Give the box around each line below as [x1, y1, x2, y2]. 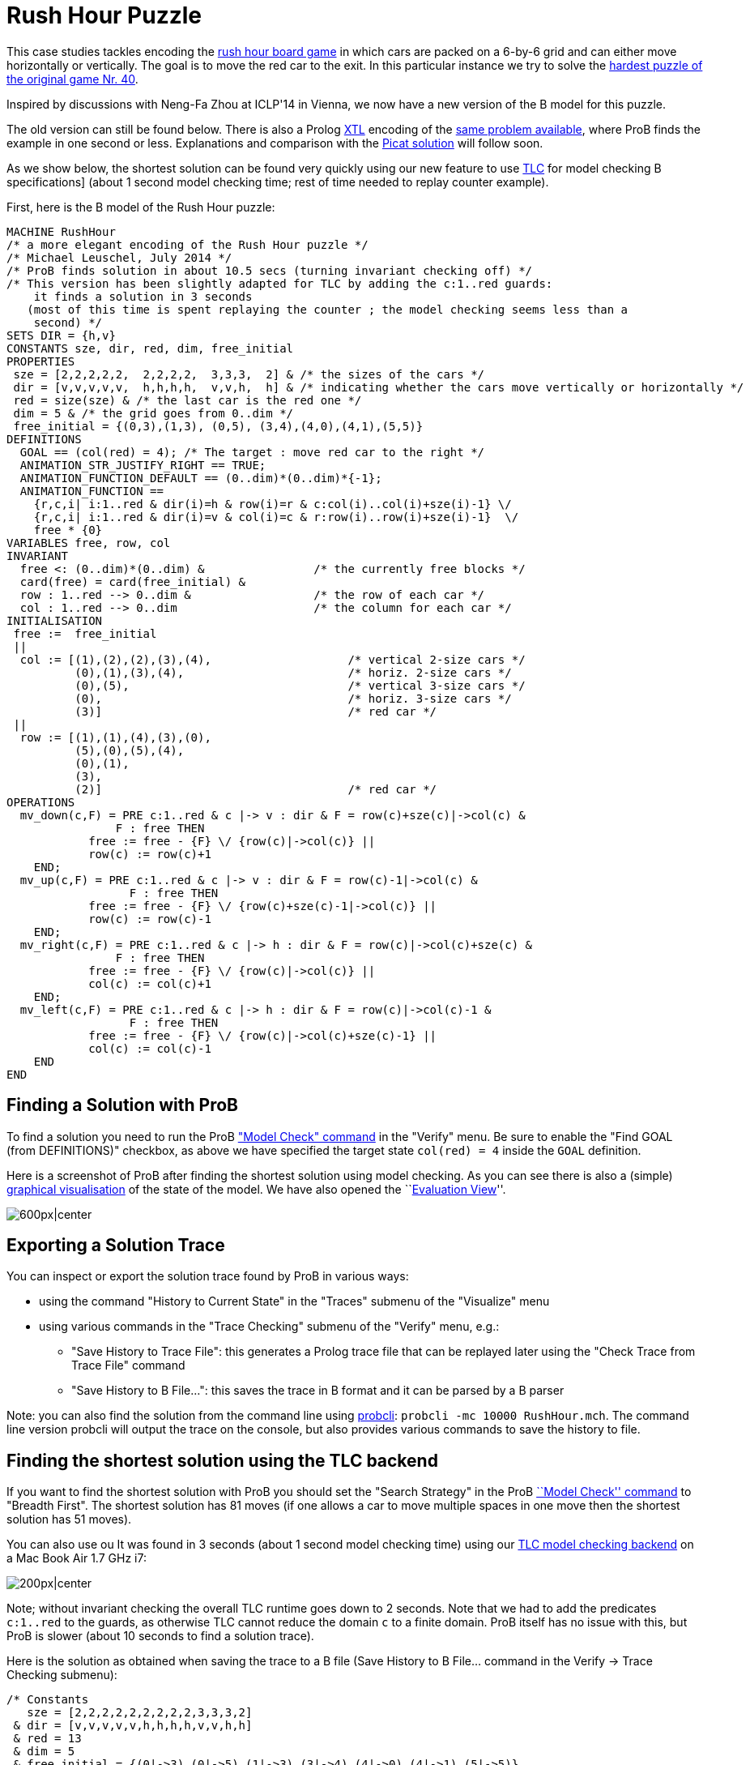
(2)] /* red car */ [75, 782, 437, 796]
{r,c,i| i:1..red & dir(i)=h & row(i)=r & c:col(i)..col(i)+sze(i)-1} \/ [33, 497, 512, 511]
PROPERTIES [6, 354, 75, 368]
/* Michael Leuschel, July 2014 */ [6, 250, 232, 264]
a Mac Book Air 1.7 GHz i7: [6, 1551, 147, 1566]
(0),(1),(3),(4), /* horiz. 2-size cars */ [75, 665, 512, 679]
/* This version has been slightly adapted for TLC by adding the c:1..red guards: [6, 276, 553, 290]
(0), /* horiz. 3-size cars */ [75, 691, 512, 705]
